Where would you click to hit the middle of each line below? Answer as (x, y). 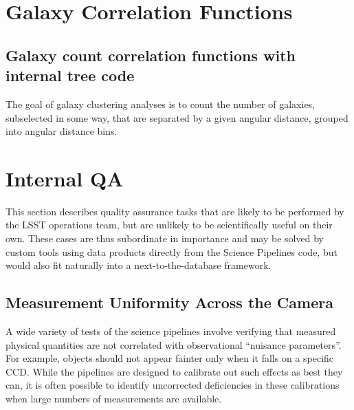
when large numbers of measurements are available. (114, 399)
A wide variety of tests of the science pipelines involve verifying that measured (171, 331)
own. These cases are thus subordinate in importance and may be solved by (165, 238)
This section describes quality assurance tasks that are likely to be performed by (175, 211)
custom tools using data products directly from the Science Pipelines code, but (172, 251)
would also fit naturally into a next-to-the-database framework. (139, 265)
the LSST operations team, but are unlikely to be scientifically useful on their (169, 225)
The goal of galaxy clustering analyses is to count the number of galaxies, (161, 104)
